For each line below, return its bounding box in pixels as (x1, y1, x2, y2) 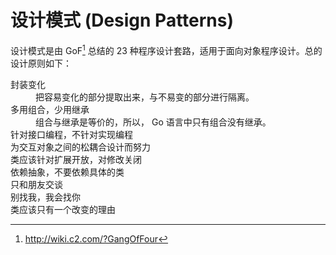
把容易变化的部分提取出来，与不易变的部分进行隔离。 (35, 91, 255, 103)
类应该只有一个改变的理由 (10, 203, 116, 215)
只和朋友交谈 (10, 178, 63, 190)
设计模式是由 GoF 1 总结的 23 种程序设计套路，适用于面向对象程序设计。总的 (10, 42, 323, 56)
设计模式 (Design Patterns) (10, 9, 235, 32)
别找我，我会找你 (10, 191, 81, 203)
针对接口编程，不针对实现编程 (10, 128, 133, 140)
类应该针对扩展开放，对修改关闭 (10, 153, 142, 165)
